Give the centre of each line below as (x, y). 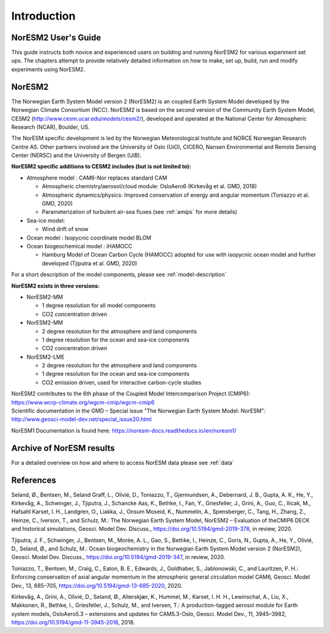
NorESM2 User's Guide (56, 38)
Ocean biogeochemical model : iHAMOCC (79, 246)
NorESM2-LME (46, 357)
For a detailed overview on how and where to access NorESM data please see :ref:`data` (123, 463)
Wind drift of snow (65, 229)
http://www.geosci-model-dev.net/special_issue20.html (82, 419)
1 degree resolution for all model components (99, 306)
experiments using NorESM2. (48, 69)
